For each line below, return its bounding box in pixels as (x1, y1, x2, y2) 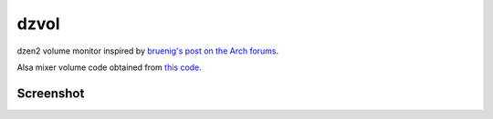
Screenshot (16, 85, 85, 101)
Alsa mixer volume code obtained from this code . (16, 62, 203, 73)
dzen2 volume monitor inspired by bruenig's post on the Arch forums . (16, 45, 279, 56)
